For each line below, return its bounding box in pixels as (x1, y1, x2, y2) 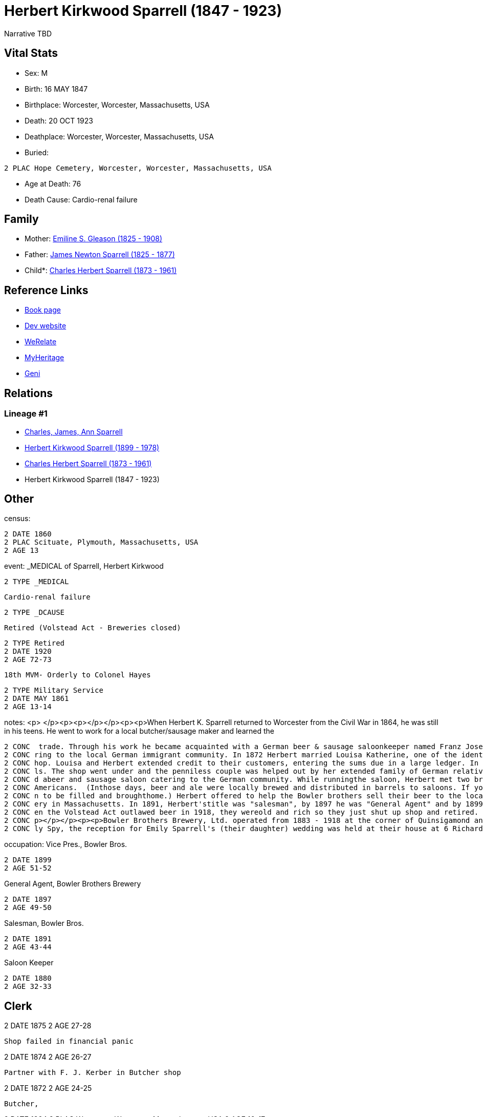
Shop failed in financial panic (4, 1037, 134, 1046)
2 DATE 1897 (4, 895, 52, 904)
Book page (25, 305, 61, 315)
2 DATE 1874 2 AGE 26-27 (4, 1052, 92, 1062)
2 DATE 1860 (4, 530, 52, 539)
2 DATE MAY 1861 (4, 694, 69, 703)
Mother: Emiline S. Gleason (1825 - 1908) (25, 234, 163, 243)
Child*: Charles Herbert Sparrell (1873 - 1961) (25, 266, 177, 275)
